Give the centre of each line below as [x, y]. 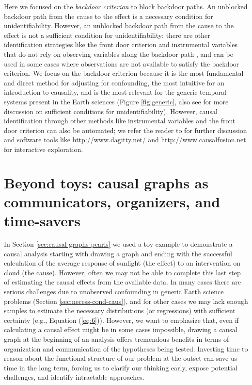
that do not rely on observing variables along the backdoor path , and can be [118, 54]
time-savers [42, 221]
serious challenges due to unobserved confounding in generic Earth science [114, 291]
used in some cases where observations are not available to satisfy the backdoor [122, 63]
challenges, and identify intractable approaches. [74, 377]
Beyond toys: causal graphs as [106, 182]
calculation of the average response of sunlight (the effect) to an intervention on [122, 263]
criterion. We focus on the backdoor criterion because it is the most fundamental [124, 73]
